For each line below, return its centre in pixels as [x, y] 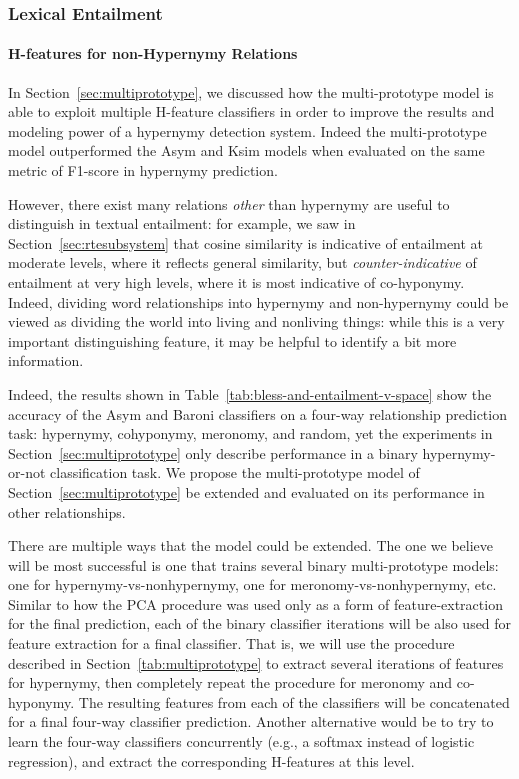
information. [46, 360]
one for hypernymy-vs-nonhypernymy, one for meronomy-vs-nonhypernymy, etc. [252, 584]
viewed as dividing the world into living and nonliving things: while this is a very [256, 321]
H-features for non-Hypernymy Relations [153, 53]
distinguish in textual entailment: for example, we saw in [182, 223]
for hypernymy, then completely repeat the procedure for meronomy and [230, 682]
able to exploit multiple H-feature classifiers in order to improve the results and [251, 111]
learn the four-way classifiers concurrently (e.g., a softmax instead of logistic [241, 741]
